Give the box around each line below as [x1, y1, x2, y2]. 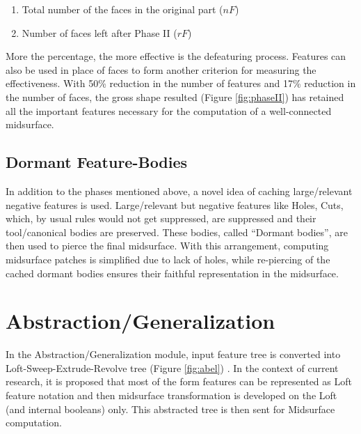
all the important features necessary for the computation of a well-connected [6, 103, 332, 118]
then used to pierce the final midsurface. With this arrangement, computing [6, 238, 329, 253]
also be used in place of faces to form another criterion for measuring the [6, 62, 316, 77]
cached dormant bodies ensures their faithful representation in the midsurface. [6, 265, 339, 280]
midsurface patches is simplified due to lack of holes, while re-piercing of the [6, 251, 330, 266]
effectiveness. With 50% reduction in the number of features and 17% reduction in [6, 76, 356, 91]
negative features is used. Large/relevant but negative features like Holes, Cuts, [6, 197, 344, 212]
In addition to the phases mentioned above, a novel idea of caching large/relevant [6, 183, 353, 198]
